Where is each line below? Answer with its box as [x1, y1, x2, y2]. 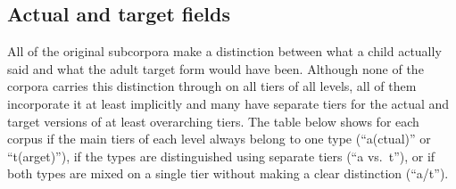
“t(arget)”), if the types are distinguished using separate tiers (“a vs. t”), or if [7, 146, 435, 165]
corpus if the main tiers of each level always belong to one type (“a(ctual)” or [7, 129, 431, 148]
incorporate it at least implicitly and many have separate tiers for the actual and [7, 94, 450, 112]
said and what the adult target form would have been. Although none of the [7, 59, 424, 78]
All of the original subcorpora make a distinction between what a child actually [7, 42, 442, 61]
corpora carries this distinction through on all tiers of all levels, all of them [7, 77, 417, 95]
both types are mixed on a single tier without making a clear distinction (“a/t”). [7, 164, 449, 183]
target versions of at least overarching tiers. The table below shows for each [7, 111, 419, 130]
